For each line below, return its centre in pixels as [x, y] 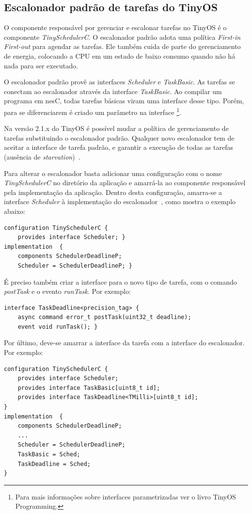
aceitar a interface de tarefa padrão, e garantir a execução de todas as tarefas [118, 147]
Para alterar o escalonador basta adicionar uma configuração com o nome [113, 173]
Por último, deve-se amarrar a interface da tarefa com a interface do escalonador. [124, 343]
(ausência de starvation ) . [42, 156]
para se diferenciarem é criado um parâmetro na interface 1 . [93, 111]
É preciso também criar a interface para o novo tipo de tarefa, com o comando [120, 281]
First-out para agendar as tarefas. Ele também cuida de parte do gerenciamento [122, 46]
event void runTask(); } [58, 327]
